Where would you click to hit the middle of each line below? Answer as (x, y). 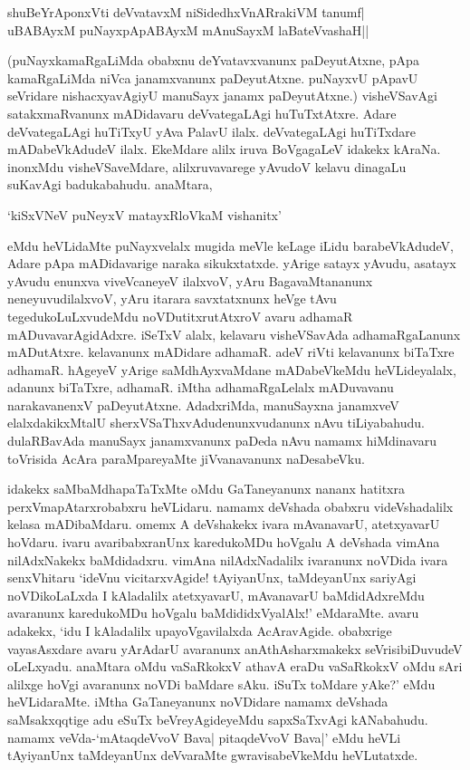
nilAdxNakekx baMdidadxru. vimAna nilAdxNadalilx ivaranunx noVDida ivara (228, 559)
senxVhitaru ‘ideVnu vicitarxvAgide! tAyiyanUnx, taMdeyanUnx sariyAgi (212, 577)
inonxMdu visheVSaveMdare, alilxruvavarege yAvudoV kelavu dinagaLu (207, 166)
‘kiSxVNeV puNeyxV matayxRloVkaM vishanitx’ (144, 214)
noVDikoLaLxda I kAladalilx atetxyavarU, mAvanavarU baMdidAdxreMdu (216, 595)
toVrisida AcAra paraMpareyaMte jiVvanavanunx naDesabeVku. (186, 458)
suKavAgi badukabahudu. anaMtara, (110, 184)
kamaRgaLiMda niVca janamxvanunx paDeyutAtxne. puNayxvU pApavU (213, 77)
